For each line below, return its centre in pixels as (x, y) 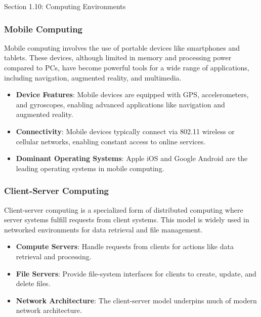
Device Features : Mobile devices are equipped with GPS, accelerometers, (132, 94)
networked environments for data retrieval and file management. (103, 229)
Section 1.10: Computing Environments (65, 6)
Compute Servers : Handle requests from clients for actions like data (125, 246)
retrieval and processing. (54, 256)
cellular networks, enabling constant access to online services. (111, 141)
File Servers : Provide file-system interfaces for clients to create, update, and (136, 273)
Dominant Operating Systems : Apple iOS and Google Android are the (132, 158)
